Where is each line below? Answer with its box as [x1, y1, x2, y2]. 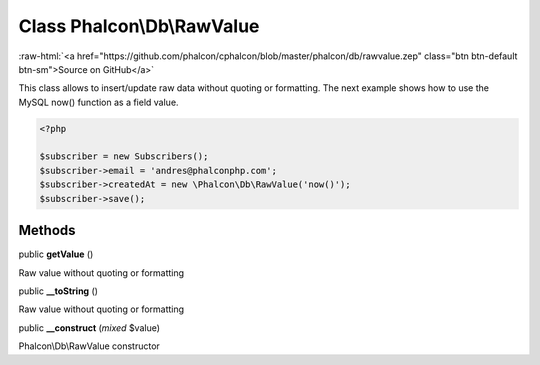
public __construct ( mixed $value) [18, 321, 160, 334]
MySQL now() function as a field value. [18, 96, 179, 108]
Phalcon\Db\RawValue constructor [18, 340, 160, 352]
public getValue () [18, 248, 94, 260]
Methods [18, 222, 76, 239]
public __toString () [18, 285, 99, 297]
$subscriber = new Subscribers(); [39, 151, 209, 162]
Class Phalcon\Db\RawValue [18, 15, 260, 37]
